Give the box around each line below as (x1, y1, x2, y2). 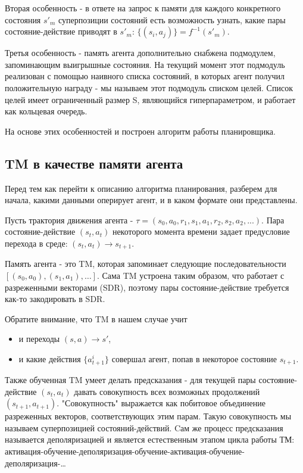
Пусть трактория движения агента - (5, 213, 133, 226)
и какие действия (18, 352, 81, 365)
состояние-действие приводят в (5, 25, 117, 38)
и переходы (18, 332, 60, 345)
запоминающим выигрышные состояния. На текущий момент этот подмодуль (5, 58, 285, 70)
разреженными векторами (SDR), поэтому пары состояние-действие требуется (5, 281, 289, 293)
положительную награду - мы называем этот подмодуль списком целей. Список (5, 81, 293, 94)
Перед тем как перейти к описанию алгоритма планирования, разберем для (5, 182, 277, 194)
